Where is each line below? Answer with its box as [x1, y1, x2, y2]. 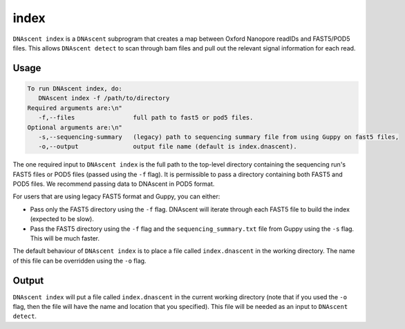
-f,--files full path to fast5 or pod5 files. [38, 114, 254, 122]
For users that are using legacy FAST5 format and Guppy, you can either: [12, 192, 220, 200]
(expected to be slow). [30, 215, 95, 223]
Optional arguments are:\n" [27, 123, 122, 131]
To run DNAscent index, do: [27, 84, 122, 93]
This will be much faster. [30, 234, 100, 242]
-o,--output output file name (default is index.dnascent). [38, 142, 297, 151]
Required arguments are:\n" [27, 104, 122, 112]
